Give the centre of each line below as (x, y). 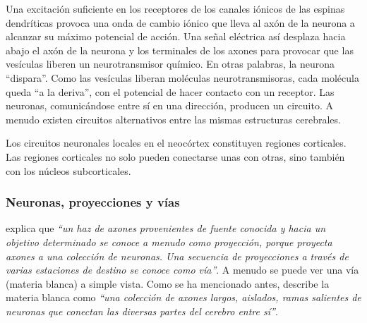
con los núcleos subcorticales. (68, 170)
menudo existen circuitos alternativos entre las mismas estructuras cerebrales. (173, 119)
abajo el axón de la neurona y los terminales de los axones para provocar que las (180, 50)
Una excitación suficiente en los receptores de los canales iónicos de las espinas (175, 8)
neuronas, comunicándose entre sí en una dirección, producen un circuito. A (170, 105)
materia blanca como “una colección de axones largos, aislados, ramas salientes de (183, 297)
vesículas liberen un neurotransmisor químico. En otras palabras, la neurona (170, 64)
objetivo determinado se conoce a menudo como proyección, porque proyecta (169, 242)
